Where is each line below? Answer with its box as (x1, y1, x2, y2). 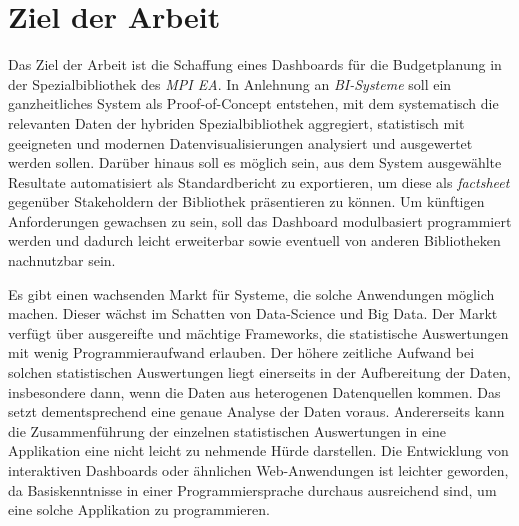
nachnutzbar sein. (8, 250, 116, 271)
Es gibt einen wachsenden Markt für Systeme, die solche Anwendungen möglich (8, 283, 495, 304)
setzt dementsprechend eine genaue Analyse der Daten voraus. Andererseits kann (8, 401, 505, 422)
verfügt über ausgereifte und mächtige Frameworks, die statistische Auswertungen (8, 322, 509, 343)
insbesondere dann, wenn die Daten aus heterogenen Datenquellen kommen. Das (8, 381, 501, 402)
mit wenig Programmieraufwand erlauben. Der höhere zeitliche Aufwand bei (8, 342, 475, 363)
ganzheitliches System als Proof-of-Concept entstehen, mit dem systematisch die (8, 93, 499, 114)
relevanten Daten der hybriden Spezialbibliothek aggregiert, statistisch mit (8, 112, 465, 133)
